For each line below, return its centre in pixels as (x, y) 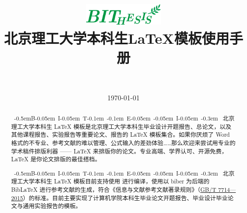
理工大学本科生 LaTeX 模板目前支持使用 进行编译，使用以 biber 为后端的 (110, 181)
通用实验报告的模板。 (52, 206)
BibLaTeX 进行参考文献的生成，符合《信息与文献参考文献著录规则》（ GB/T (114, 190)
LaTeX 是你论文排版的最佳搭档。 (56, 159)
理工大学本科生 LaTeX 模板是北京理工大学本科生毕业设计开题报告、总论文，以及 (121, 126)
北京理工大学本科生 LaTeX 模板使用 (117, 38)
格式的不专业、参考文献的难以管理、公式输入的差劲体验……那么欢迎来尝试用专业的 (123, 142)
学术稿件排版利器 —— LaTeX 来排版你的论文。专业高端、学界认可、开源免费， (119, 151)
